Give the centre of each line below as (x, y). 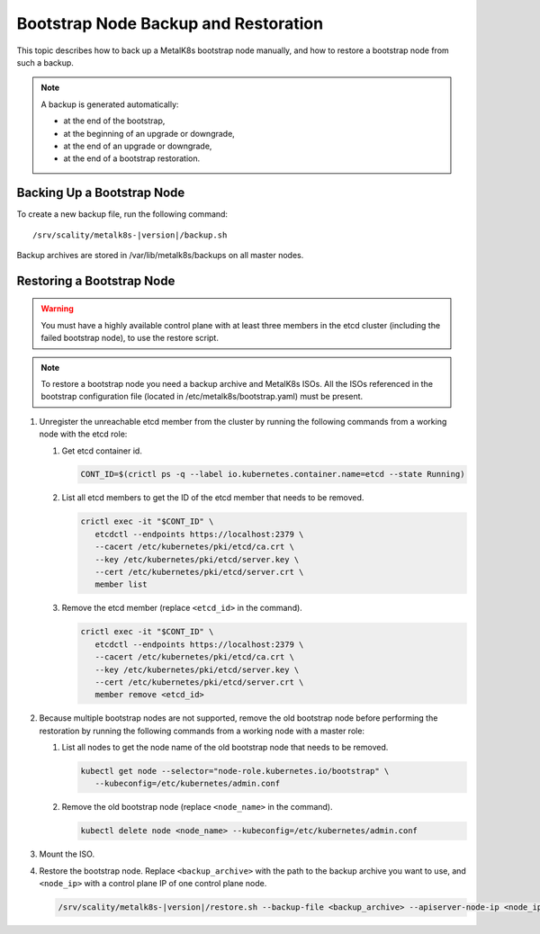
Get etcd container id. (102, 451)
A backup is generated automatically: (110, 104)
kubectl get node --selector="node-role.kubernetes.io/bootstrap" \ (235, 771)
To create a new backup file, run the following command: (122, 214)
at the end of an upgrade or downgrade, (138, 146)
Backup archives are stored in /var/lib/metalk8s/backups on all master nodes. (160, 255)
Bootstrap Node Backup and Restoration (170, 23)
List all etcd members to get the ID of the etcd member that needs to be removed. (213, 498)
